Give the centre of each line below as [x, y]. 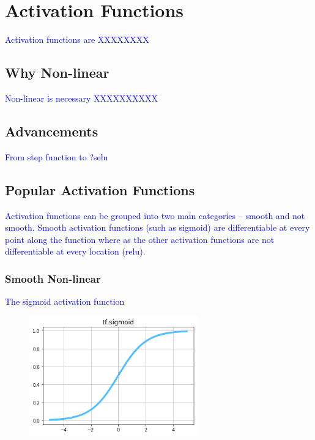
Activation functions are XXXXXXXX [77, 39]
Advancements [52, 131]
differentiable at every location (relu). [75, 251]
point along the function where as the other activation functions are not [140, 239]
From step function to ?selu [57, 156]
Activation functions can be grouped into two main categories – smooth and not [155, 215]
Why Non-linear [57, 73]
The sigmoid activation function [65, 301]
